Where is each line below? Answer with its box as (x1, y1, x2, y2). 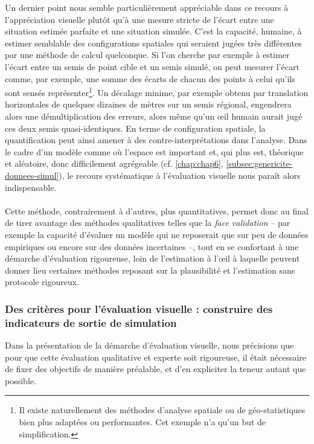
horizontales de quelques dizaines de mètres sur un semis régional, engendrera (5, 98, 292, 111)
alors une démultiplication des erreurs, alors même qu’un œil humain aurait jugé (5, 110, 303, 122)
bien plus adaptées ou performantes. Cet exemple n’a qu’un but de (19, 416, 266, 428)
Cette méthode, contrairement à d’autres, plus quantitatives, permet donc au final (5, 204, 309, 217)
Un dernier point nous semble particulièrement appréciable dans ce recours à (5, 1, 289, 13)
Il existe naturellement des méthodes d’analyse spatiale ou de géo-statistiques (19, 404, 306, 416)
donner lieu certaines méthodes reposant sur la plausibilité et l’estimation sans (5, 263, 295, 276)
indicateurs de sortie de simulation (5, 315, 177, 330)
